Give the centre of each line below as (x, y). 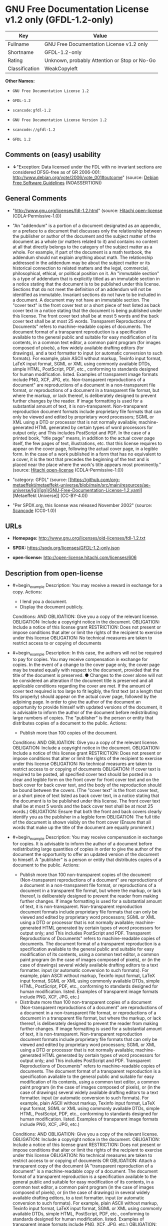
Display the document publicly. (52, 606)
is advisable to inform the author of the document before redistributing (85, 712)
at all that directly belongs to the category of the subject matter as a (82, 246)
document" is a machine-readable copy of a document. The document (85, 1171)
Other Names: (20, 80)
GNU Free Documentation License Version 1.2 (59, 120)
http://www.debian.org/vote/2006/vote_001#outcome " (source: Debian (85, 177)
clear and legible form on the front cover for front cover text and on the (85, 779)
